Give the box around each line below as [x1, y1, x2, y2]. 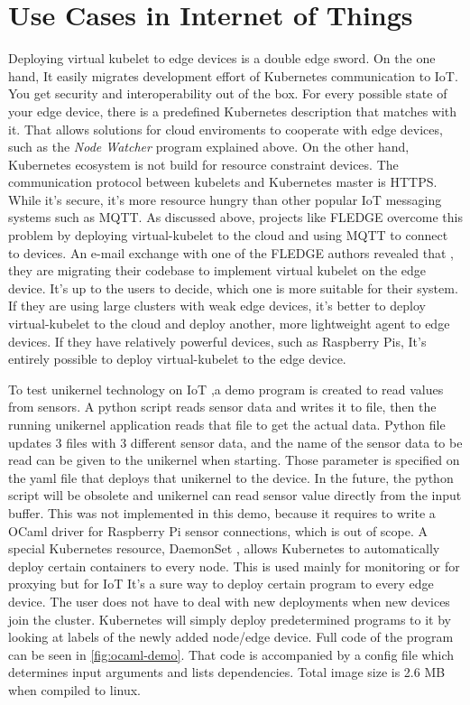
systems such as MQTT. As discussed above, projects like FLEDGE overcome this [8, 208, 463, 227]
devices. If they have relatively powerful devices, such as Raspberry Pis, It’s [8, 331, 427, 350]
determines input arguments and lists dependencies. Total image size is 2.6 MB [8, 663, 446, 682]
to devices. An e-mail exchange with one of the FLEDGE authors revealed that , [8, 243, 455, 262]
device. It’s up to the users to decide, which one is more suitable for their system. [8, 278, 458, 297]
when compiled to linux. [8, 680, 142, 699]
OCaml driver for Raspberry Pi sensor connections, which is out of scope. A [8, 521, 429, 540]
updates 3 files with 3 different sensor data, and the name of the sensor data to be [8, 432, 463, 451]
